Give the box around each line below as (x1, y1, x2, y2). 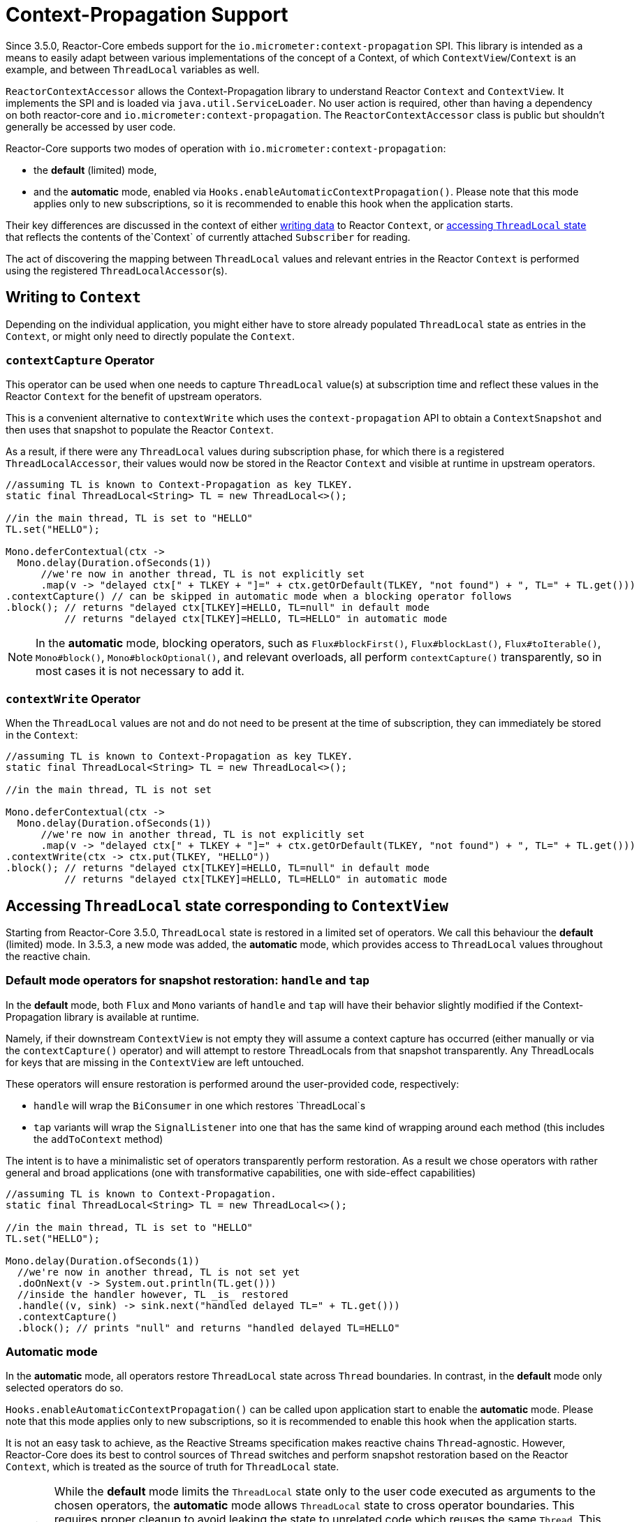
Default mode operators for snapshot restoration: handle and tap (6, 973, 369, 988)
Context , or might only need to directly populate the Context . (6, 330, 295, 342)
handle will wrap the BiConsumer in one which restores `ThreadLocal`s (34, 1099, 366, 1111)
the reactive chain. (6, 950, 91, 962)
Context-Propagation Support (6, 3, 288, 27)
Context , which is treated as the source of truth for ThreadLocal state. (6, 1461, 339, 1473)
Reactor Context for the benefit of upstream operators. (6, 390, 263, 403)
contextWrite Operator (6, 691, 141, 706)
